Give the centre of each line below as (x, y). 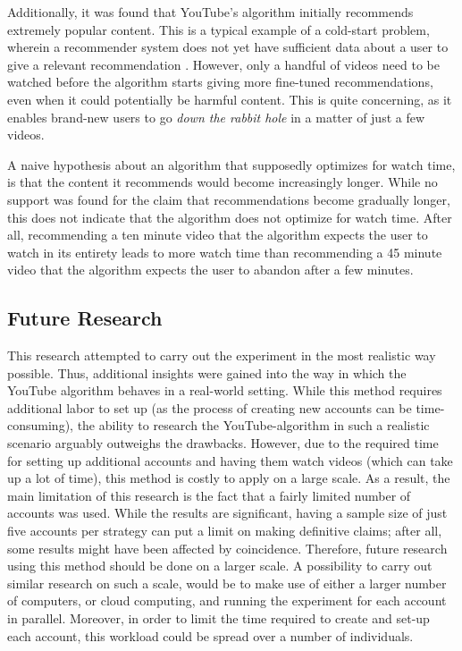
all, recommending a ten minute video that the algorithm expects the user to (218, 235)
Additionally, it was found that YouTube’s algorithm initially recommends (210, 12)
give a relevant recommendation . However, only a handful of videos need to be (223, 64)
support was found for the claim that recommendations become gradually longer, (229, 199)
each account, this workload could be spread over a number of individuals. (210, 635)
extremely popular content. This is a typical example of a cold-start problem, (218, 29)
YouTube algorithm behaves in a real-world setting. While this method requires (225, 390)
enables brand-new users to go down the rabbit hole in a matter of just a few (216, 117)
